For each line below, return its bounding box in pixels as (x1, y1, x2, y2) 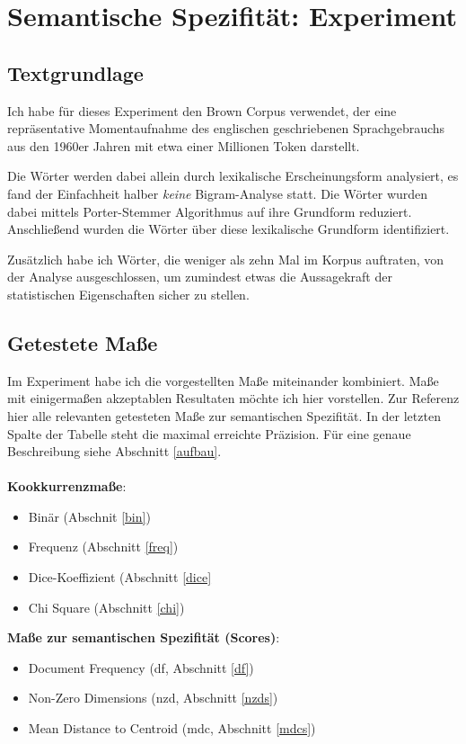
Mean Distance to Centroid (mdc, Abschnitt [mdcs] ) (28, 719, 316, 738)
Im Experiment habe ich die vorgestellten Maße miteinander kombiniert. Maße (7, 371, 439, 390)
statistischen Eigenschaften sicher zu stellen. (7, 284, 250, 303)
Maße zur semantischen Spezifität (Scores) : (7, 628, 280, 647)
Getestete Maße (7, 328, 158, 356)
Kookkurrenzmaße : (7, 477, 127, 496)
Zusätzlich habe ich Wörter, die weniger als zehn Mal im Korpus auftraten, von (7, 249, 444, 268)
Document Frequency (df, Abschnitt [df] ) (28, 658, 254, 677)
